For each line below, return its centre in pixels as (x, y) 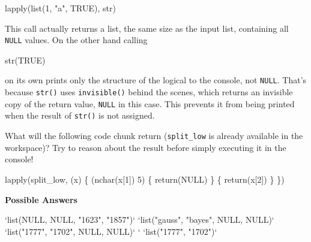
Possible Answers (41, 199)
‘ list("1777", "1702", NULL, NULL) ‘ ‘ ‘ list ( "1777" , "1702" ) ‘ (111, 231)
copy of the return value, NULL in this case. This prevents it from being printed (150, 103)
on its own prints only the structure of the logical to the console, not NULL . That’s (156, 80)
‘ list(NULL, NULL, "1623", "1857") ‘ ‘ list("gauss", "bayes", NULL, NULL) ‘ (140, 220)
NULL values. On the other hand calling (76, 40)
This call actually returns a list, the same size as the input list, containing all (147, 28)
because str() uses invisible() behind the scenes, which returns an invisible (149, 92)
